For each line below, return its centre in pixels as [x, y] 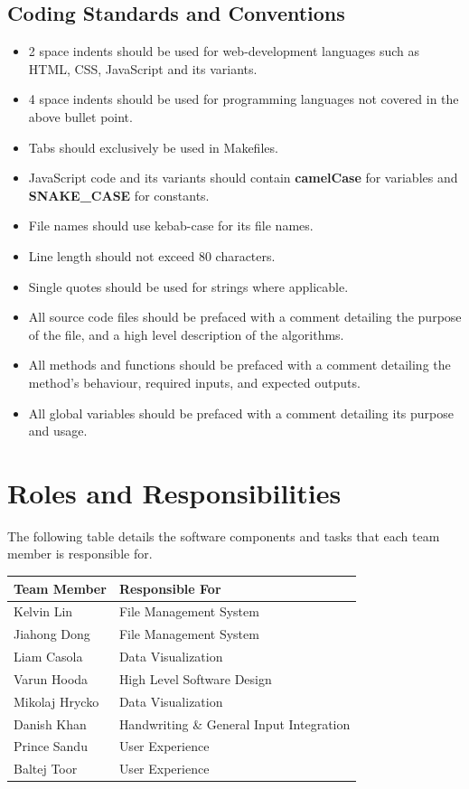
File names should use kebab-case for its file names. [171, 225]
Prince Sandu [51, 746]
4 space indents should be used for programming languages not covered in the [244, 99]
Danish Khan [50, 723]
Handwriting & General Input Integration [234, 723]
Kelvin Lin [43, 611]
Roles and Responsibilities [174, 492]
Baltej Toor [46, 769]
